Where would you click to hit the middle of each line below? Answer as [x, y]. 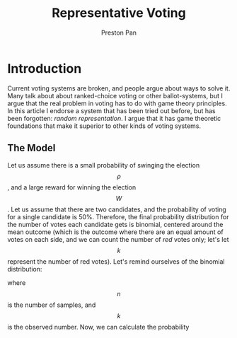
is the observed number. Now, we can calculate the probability [98, 327]
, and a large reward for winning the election [72, 187]
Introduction [45, 68]
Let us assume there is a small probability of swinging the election [104, 165]
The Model [31, 148]
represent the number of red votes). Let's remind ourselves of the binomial [116, 261]
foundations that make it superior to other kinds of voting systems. [104, 126]
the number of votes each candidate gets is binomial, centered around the [115, 224]
